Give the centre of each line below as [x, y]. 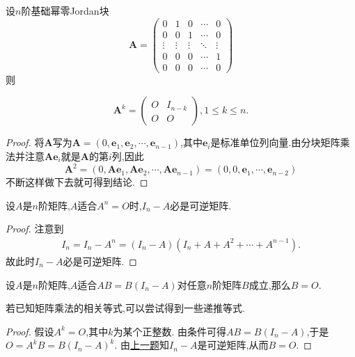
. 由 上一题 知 [142, 345]
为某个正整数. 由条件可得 [170, 331]
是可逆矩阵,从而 [233, 345]
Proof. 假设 [30, 331]
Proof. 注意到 [35, 229]
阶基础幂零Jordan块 [65, 10]
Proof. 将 [25, 142]
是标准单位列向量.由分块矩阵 [275, 142]
